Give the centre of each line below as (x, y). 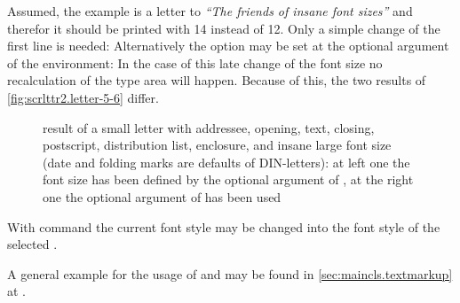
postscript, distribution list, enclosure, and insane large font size (217, 145)
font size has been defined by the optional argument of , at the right (228, 179)
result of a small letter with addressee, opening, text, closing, (209, 127)
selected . (32, 244)
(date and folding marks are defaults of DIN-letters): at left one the (226, 162)
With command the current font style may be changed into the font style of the (224, 226)
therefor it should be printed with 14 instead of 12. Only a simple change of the (224, 28)
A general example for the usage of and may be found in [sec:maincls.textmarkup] (230, 273)
